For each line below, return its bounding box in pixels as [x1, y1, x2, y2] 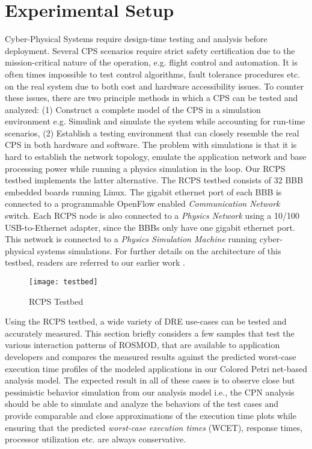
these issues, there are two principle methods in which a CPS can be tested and [5, 91, 298, 104]
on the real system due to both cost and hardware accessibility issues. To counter [5, 79, 304, 92]
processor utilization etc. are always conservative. [5, 433, 186, 445]
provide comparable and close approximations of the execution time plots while [5, 409, 296, 421]
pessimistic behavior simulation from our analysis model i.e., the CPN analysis [5, 385, 295, 398]
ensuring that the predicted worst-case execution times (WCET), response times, [5, 421, 303, 433]
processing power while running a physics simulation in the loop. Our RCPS [5, 162, 286, 174]
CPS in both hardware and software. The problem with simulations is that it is [5, 138, 297, 151]
